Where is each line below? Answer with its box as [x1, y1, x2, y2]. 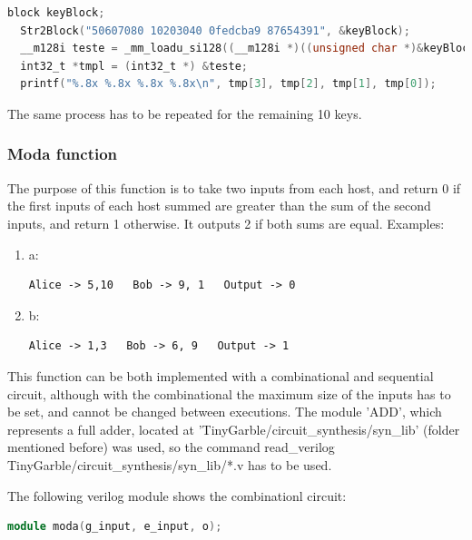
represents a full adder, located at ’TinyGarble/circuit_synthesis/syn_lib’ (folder [7, 419, 460, 438]
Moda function [7, 142, 118, 165]
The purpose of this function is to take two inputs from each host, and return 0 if [7, 178, 461, 197]
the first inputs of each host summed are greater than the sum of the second [7, 196, 431, 215]
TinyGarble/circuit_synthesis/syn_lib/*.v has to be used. [7, 455, 332, 474]
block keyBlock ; [7, 6, 105, 19]
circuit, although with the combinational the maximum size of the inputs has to [7, 384, 451, 403]
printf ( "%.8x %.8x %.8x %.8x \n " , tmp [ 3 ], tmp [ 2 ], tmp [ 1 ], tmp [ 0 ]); [20, 77, 437, 91]
